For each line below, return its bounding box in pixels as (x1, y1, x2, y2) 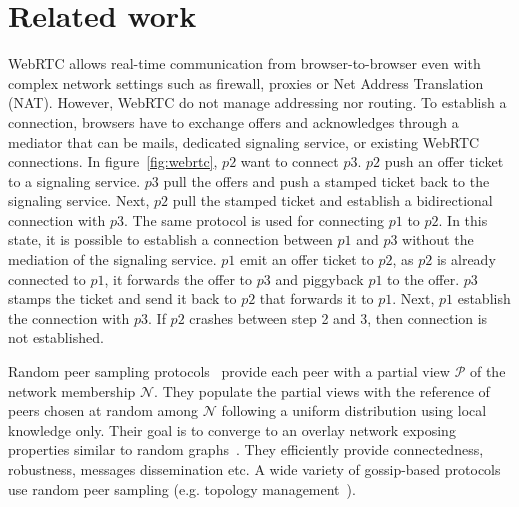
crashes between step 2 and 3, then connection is (189, 307, 488, 328)
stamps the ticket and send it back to (8, 288, 237, 309)
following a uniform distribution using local (221, 400, 487, 421)
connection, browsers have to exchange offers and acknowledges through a (8, 111, 459, 132)
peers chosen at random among (8, 400, 198, 421)
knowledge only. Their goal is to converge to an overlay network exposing (8, 419, 456, 440)
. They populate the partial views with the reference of (154, 380, 490, 401)
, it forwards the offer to (104, 268, 253, 289)
